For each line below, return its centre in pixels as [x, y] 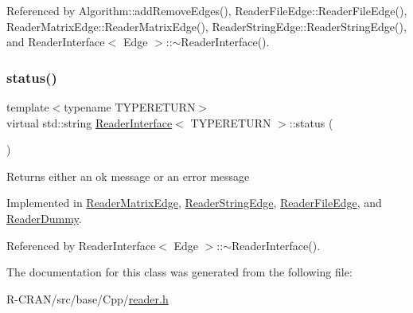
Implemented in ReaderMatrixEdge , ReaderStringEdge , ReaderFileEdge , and [194, 203]
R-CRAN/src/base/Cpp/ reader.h [88, 298]
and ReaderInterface [56, 42]
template [28, 107]
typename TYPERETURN [130, 107]
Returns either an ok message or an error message [128, 176]
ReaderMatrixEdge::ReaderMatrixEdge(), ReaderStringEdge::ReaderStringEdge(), [206, 26]
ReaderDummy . [44, 218]
